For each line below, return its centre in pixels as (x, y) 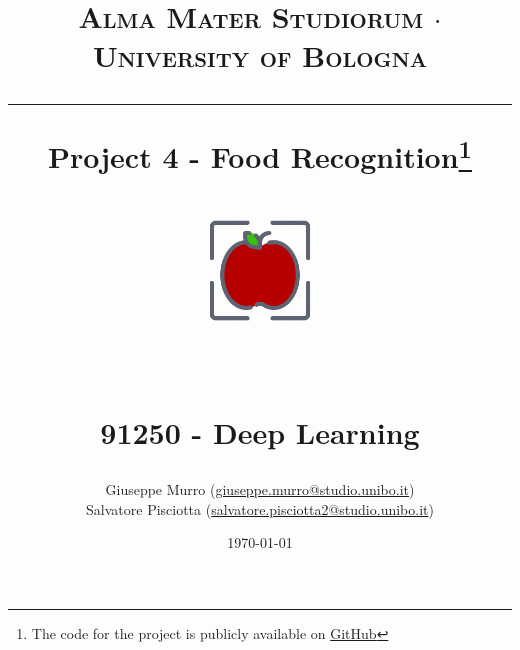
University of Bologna (260, 55)
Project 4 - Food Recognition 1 (260, 153)
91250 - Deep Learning (260, 431)
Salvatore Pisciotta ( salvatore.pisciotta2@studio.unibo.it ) (260, 508)
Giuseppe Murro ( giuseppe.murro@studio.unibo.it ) (260, 488)
